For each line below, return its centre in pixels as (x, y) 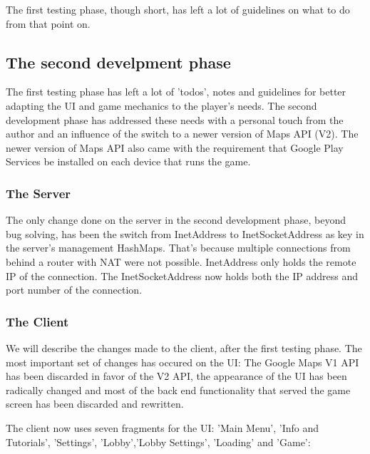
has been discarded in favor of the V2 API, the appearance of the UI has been (176, 376)
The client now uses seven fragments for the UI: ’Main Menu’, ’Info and (163, 427)
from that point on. (48, 23)
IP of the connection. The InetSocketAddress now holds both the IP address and (182, 275)
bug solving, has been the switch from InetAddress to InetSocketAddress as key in (185, 233)
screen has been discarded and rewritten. (95, 404)
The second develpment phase (118, 62)
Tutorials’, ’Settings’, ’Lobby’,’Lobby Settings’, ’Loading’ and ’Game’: (158, 442)
